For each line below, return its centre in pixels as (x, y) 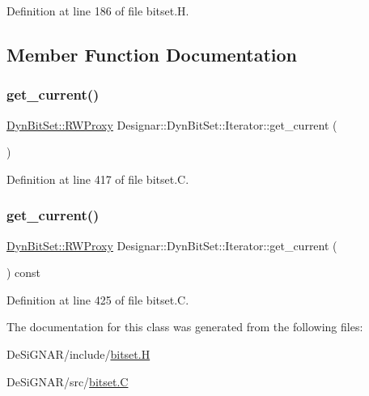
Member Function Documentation (152, 54)
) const (24, 273)
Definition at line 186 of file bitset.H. (98, 11)
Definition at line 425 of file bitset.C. (98, 299)
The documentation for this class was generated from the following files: (185, 327)
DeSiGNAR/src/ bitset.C (68, 381)
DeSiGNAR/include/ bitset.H (78, 353)
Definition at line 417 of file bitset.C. (98, 179)
